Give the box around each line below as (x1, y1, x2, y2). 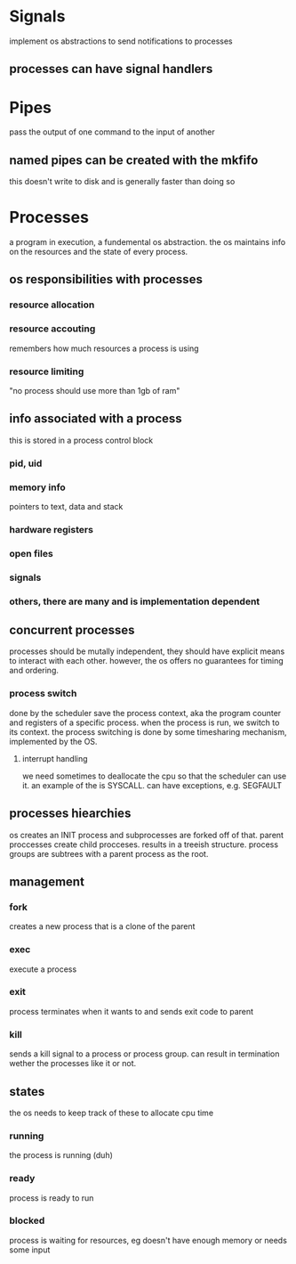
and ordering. (9, 665, 60, 676)
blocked (9, 1214, 45, 1227)
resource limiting (9, 365, 84, 378)
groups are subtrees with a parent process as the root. (9, 848, 209, 859)
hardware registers (9, 523, 93, 535)
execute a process (9, 964, 77, 975)
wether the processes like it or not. (9, 1058, 137, 1069)
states (9, 1084, 45, 1099)
